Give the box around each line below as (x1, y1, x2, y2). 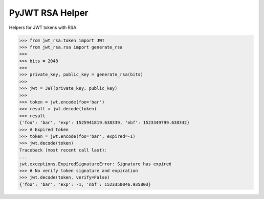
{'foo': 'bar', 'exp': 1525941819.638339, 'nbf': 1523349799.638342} (19, 120, 190, 125)
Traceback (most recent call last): (19, 147, 108, 153)
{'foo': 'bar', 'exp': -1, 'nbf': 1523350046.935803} (19, 181, 151, 187)
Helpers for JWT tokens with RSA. (9, 25, 78, 30)
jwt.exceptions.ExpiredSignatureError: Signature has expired (19, 161, 172, 167)
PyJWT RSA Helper (9, 7, 88, 18)
